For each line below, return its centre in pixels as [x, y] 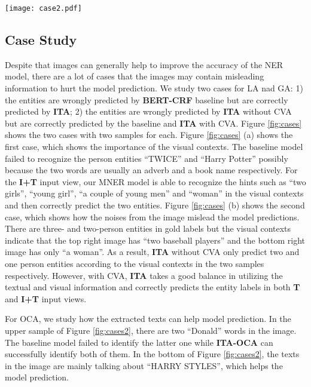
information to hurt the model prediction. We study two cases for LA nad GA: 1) [154, 88]
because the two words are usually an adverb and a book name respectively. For [151, 170]
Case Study [41, 40]
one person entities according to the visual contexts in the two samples [135, 263]
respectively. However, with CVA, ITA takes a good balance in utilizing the [144, 275]
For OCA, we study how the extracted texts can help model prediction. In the [148, 319]
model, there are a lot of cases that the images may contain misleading [135, 76]
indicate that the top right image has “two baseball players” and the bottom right [155, 240]
